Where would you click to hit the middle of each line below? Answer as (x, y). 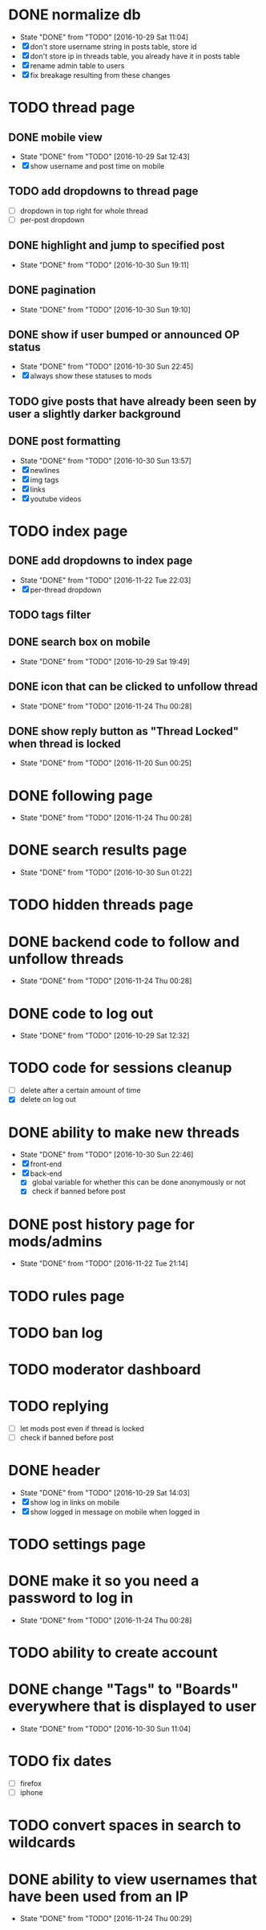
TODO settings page (77, 1544)
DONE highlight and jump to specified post (117, 245)
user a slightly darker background (95, 414)
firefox (31, 1784)
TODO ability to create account (113, 1653)
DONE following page (81, 796)
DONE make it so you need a (104, 1581)
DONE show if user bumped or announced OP (124, 335)
